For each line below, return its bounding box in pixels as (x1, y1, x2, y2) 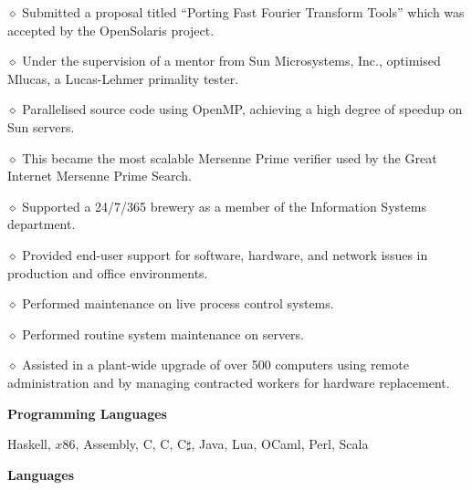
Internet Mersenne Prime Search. (7, 166, 192, 185)
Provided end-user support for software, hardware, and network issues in (22, 245, 428, 264)
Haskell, (7, 434, 51, 454)
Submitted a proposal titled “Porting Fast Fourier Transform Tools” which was (22, 3, 465, 21)
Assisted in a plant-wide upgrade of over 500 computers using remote (22, 355, 409, 374)
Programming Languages (7, 403, 167, 422)
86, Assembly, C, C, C (62, 434, 187, 454)
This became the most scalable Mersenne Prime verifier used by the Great (22, 148, 437, 167)
